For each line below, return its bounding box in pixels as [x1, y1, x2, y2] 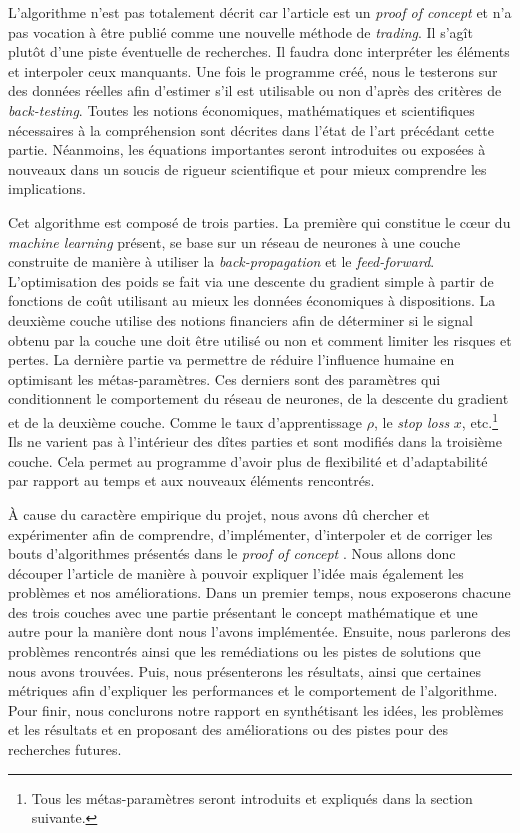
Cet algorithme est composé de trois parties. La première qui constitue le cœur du [8, 211, 511, 232]
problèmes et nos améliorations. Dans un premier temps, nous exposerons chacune [8, 582, 511, 603]
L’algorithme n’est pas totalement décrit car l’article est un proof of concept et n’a [8, 2, 512, 22]
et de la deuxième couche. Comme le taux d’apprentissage [8, 411, 363, 432]
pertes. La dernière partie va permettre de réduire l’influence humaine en [8, 349, 455, 370]
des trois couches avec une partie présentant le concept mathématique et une [8, 601, 478, 622]
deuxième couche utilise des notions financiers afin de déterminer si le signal [8, 309, 473, 330]
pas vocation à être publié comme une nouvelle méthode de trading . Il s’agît [8, 21, 473, 42]
